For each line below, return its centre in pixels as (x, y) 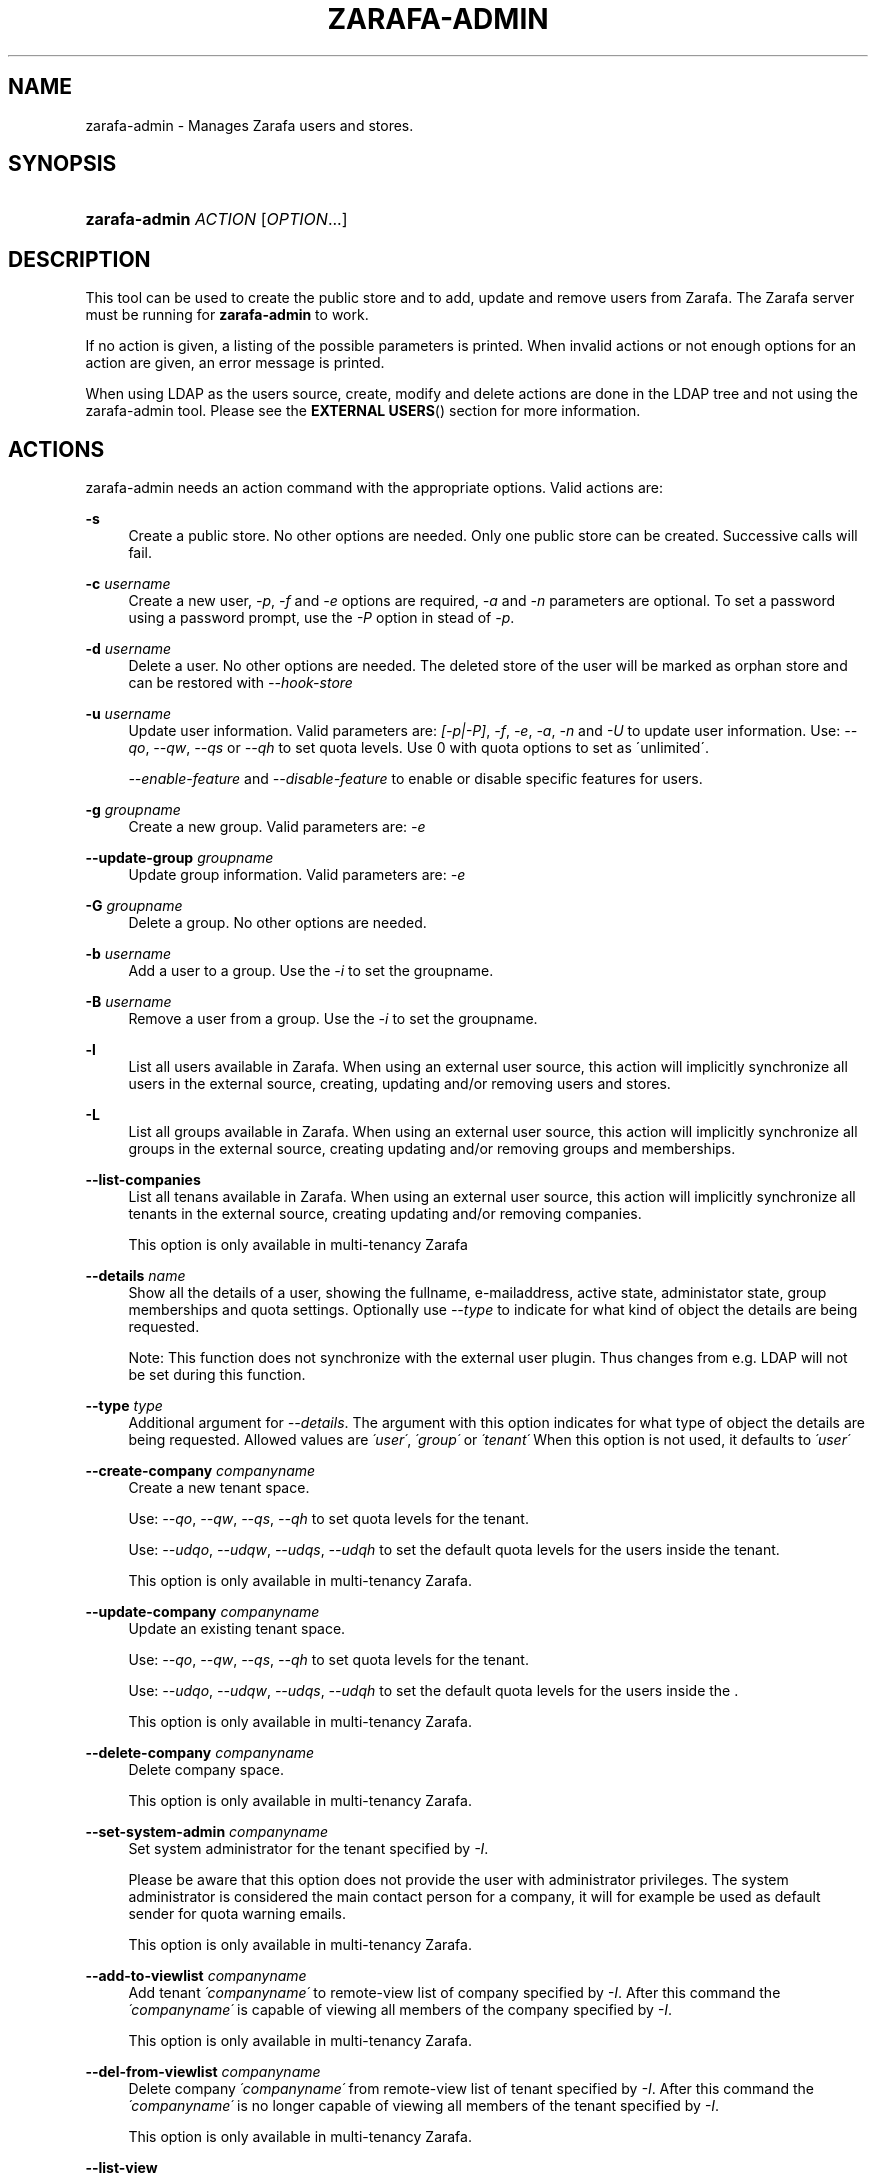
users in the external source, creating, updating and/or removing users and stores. (399, 1084)
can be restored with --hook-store (240, 683)
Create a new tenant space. (219, 1488)
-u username (128, 714)
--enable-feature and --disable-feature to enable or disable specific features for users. (415, 779)
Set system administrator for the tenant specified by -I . (308, 1849)
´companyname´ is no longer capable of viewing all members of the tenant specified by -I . (424, 2106)
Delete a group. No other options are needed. (277, 923)
